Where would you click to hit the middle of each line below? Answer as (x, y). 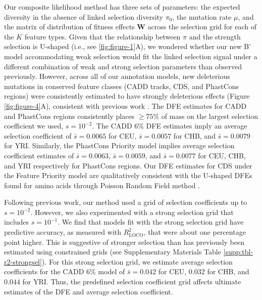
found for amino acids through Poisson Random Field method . (102, 185)
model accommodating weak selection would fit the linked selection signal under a (131, 56)
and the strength (215, 36)
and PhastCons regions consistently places (69, 116)
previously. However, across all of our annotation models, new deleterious (117, 76)
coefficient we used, (34, 126)
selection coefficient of (38, 135)
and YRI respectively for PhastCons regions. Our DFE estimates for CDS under (128, 165)
